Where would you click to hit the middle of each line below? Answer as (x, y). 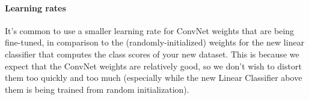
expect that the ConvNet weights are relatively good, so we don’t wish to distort (153, 66)
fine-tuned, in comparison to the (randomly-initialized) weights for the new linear (155, 42)
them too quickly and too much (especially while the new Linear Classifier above (154, 78)
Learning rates (35, 7)
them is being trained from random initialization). (97, 89)
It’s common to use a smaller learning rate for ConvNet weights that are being (150, 30)
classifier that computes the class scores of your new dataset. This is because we (152, 54)
